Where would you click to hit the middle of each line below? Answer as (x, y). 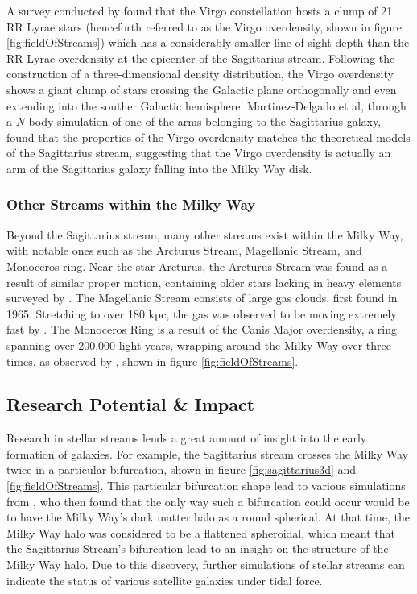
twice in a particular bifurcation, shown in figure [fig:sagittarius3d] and (182, 469)
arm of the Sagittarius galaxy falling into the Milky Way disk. (159, 168)
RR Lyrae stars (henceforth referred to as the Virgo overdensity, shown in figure (204, 26)
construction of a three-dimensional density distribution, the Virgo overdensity (200, 74)
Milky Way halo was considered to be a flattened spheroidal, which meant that (201, 532)
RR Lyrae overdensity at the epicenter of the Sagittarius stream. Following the (201, 58)
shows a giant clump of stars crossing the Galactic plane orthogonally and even (202, 89)
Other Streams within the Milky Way (131, 204)
